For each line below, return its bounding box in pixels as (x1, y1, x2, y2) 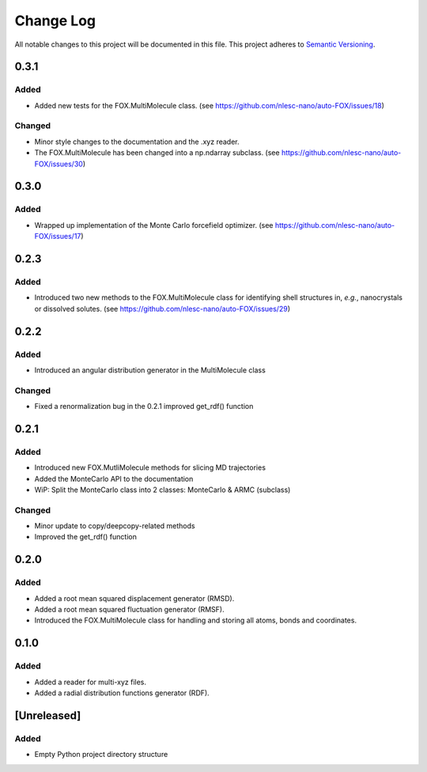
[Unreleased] (14, 709, 81, 722)
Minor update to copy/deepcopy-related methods (34, 521, 195, 531)
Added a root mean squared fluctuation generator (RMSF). (34, 605, 225, 615)
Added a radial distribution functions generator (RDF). (34, 688, 210, 698)
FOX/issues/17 (34, 232, 81, 241)
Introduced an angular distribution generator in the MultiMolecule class (34, 365, 266, 375)
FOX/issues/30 (34, 159, 83, 168)
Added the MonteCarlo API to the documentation (34, 474, 194, 483)
